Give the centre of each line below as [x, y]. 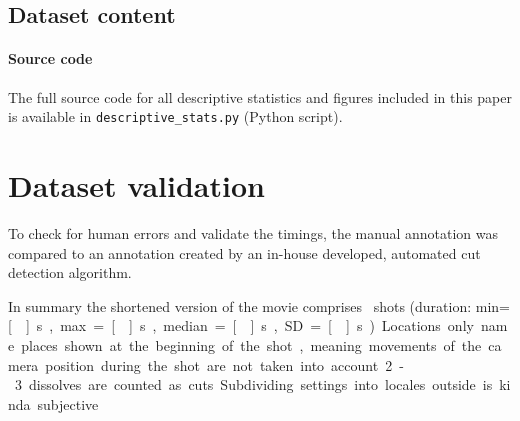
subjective [68, 403]
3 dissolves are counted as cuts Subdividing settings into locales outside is [253, 384]
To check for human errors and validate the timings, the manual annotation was [253, 232]
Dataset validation [136, 185]
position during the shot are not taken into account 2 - [224, 364]
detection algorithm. [70, 272]
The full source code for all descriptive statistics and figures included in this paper [260, 96]
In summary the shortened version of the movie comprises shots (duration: [240, 305]
